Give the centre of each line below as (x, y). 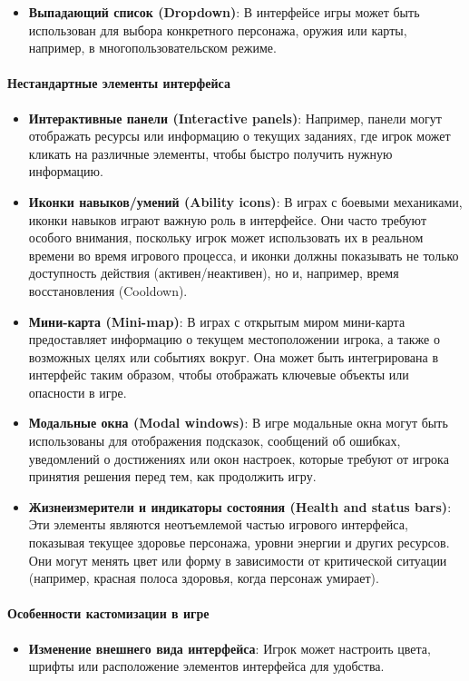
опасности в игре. (78, 392)
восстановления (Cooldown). (108, 290)
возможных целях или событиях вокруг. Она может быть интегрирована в (234, 356)
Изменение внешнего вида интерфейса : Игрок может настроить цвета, (230, 648)
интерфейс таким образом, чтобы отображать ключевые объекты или (219, 375)
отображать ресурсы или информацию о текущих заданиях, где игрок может (239, 136)
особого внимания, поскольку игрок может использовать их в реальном (226, 237)
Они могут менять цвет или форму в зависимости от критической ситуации (238, 560)
